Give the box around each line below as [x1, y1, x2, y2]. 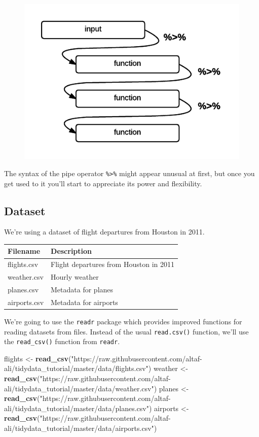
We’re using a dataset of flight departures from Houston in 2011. [4, 226, 205, 237]
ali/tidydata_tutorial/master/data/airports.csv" [4, 423, 154, 433]
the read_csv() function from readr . [4, 336, 120, 347]
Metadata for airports [51, 296, 118, 307]
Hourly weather [51, 272, 99, 282]
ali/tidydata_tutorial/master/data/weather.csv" [4, 383, 154, 393]
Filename [8, 246, 41, 256]
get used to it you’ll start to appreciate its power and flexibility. [4, 178, 202, 188]
